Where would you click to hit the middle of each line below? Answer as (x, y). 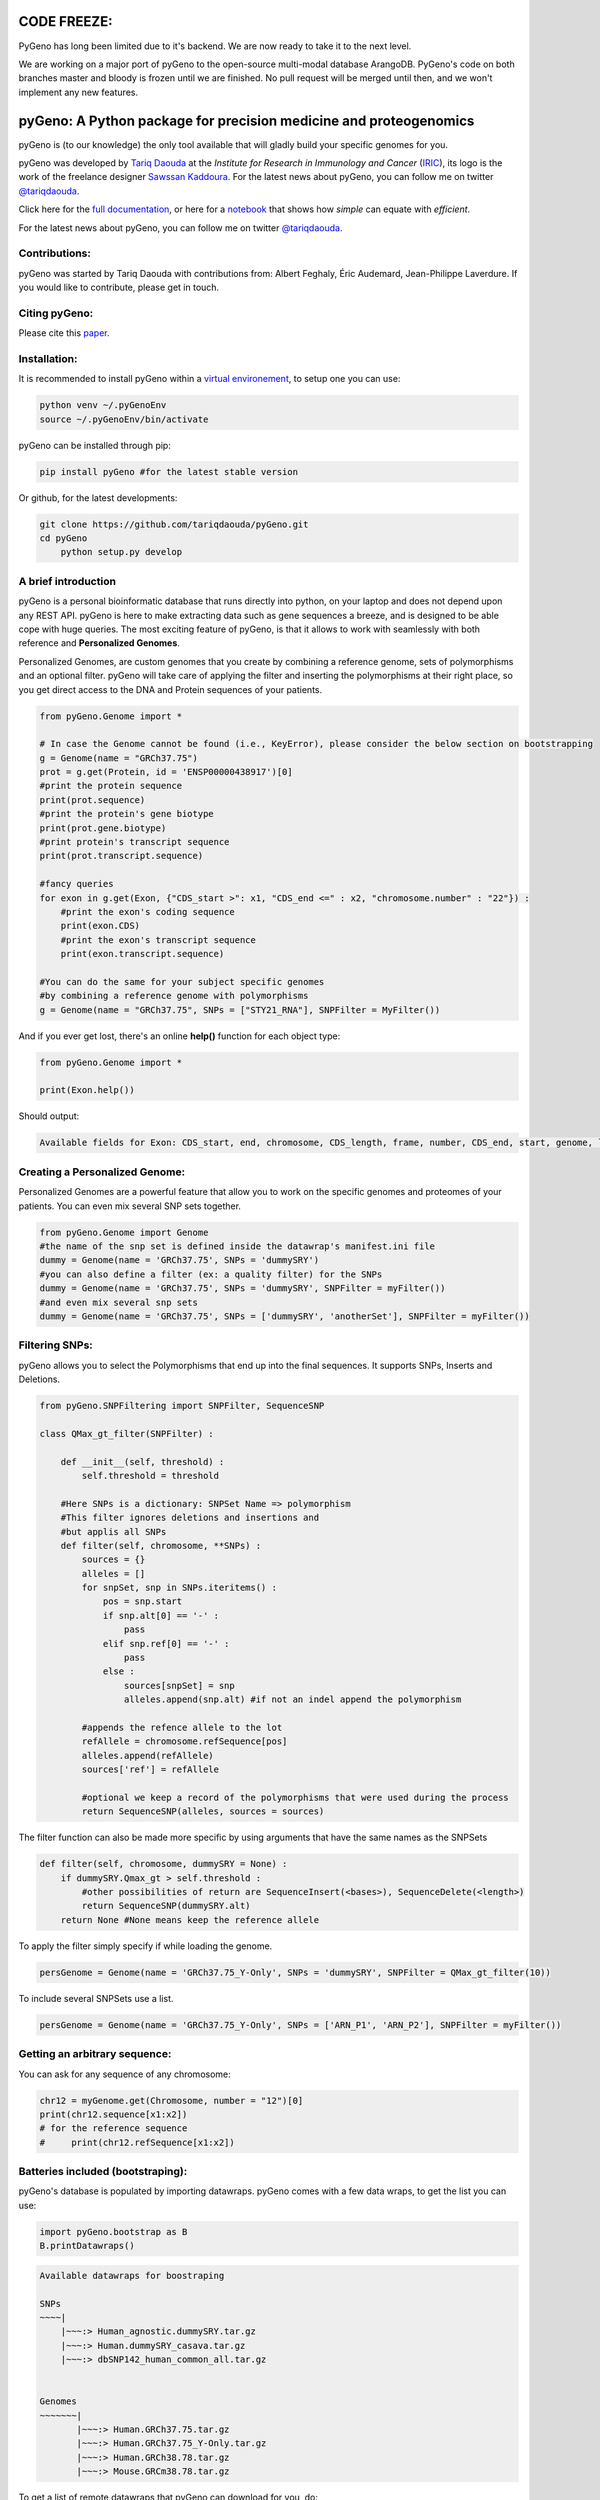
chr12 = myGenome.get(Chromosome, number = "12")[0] (171, 2100)
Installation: (48, 358)
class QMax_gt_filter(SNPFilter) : (126, 1433)
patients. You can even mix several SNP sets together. (130, 1206)
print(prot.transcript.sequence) (121, 856)
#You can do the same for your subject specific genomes (182, 981)
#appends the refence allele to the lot (182, 1727)
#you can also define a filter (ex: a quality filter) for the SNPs (211, 1274)
